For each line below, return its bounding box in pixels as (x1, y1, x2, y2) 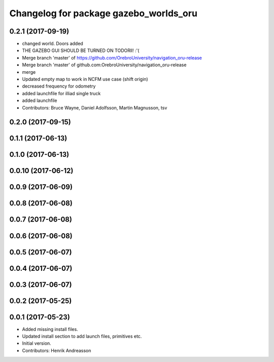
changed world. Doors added (22, 41, 83, 47)
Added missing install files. (22, 326, 78, 332)
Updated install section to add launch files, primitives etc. (22, 333, 142, 340)
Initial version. (22, 340, 52, 346)
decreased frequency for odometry (22, 83, 96, 89)
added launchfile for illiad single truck (22, 90, 101, 96)
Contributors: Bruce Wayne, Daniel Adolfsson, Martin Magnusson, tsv (22, 104, 167, 110)
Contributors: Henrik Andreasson (22, 347, 91, 353)
